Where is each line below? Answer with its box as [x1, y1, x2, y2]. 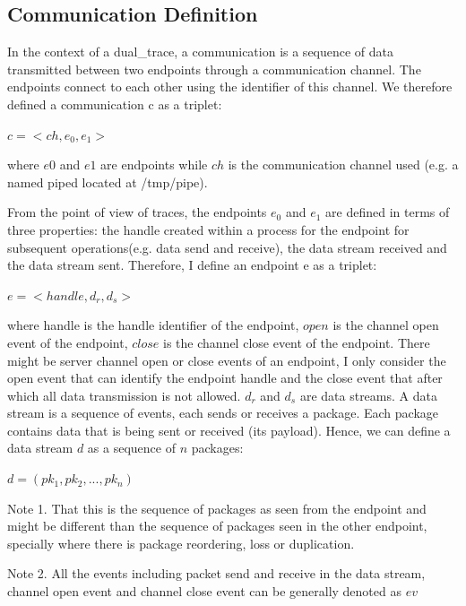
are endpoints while [100, 155, 208, 174]
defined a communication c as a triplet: [7, 94, 222, 113]
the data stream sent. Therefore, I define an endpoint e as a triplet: [7, 255, 377, 274]
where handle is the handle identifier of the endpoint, [7, 316, 299, 334]
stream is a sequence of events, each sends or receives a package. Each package [7, 403, 438, 422]
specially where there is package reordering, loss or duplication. [7, 533, 355, 552]
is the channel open [332, 316, 439, 334]
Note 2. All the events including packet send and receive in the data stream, [7, 564, 426, 583]
